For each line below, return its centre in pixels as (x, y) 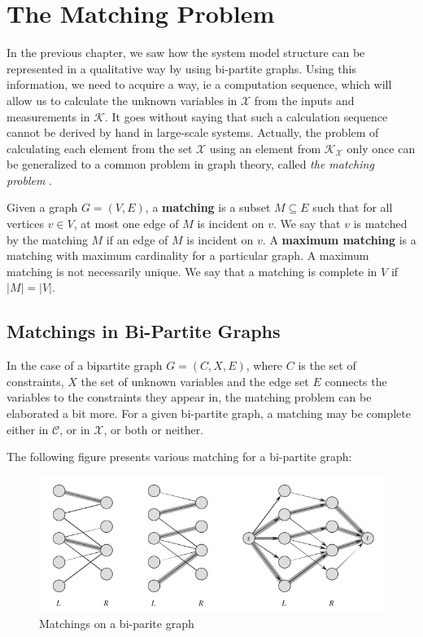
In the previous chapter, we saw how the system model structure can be (186, 53)
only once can (381, 148)
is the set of (327, 365)
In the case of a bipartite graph (85, 365)
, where (264, 365)
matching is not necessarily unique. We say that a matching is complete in (192, 271)
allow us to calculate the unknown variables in (122, 100)
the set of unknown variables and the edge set (195, 381)
